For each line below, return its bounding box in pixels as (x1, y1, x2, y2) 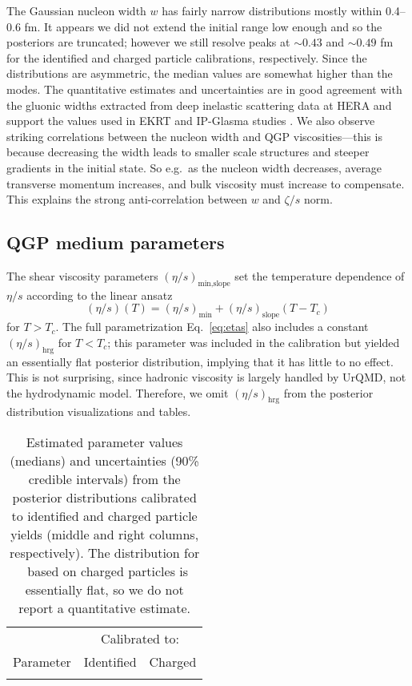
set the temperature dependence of (234, 267, 405, 284)
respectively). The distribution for (10, 543, 200, 563)
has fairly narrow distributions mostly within (162, 2, 382, 18)
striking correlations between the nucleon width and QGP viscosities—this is (6, 127, 382, 144)
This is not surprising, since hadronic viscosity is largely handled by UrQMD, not (6, 369, 406, 385)
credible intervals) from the (28, 470, 181, 489)
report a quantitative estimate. (18, 599, 191, 618)
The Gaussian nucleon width (6, 2, 146, 18)
